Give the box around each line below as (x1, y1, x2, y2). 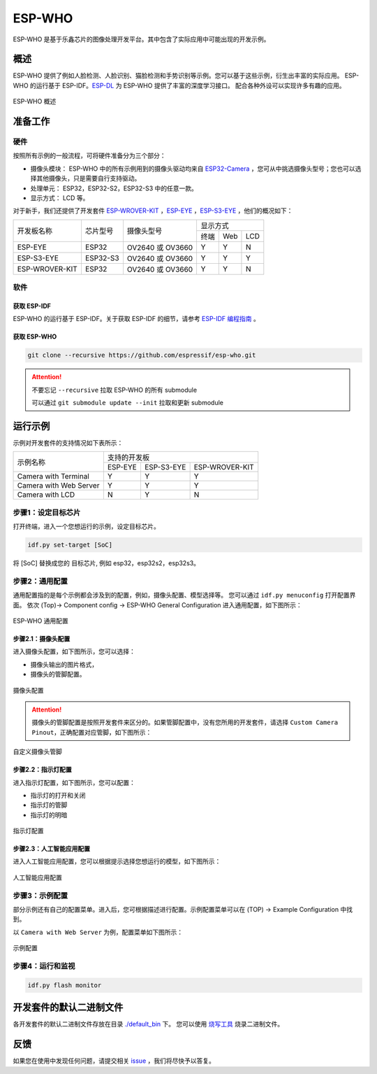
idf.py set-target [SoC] (27, 541, 113, 549)
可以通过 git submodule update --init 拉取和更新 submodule (31, 399, 223, 407)
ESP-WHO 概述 (13, 97, 57, 106)
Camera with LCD (17, 490, 75, 500)
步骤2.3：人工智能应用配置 (13, 845, 91, 853)
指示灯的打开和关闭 (30, 791, 86, 799)
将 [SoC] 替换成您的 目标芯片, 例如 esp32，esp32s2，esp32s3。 (13, 559, 200, 567)
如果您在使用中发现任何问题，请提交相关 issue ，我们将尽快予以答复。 (13, 1057, 216, 1065)
